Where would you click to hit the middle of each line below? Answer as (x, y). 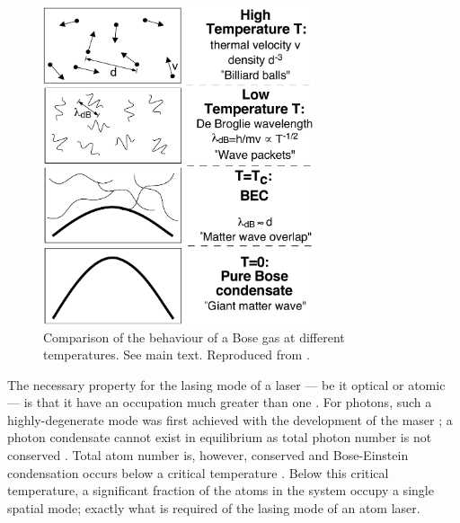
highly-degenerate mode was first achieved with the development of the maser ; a (230, 419)
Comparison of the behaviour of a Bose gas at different (194, 337)
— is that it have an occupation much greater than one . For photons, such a (220, 402)
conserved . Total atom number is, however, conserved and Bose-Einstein (208, 455)
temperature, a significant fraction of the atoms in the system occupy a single (221, 490)
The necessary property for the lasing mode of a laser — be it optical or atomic (226, 384)
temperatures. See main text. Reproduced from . (177, 355)
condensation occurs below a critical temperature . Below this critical (198, 472)
